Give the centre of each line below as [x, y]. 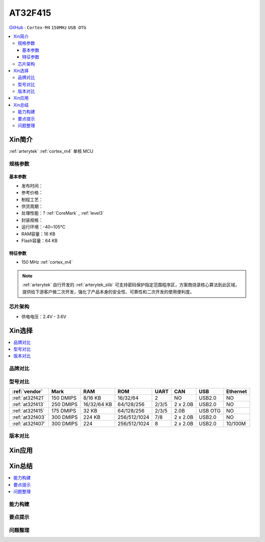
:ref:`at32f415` [28, 411]
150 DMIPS [64, 398]
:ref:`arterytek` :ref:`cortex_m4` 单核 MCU [51, 151]
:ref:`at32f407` [29, 424]
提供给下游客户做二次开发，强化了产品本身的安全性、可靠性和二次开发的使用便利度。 [108, 292]
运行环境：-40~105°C [43, 227]
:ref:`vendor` [27, 392]
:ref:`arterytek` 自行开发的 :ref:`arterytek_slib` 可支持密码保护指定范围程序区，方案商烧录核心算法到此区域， [131, 285]
